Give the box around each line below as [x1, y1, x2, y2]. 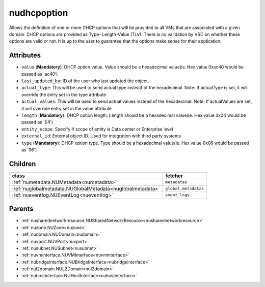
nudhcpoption [9, 7, 68, 18]
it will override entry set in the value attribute [21, 105, 112, 111]
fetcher [165, 172, 184, 179]
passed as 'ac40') [21, 71, 58, 77]
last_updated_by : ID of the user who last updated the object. [21, 78, 149, 84]
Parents [9, 205, 34, 213]
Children [9, 159, 36, 168]
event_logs [165, 192, 190, 198]
